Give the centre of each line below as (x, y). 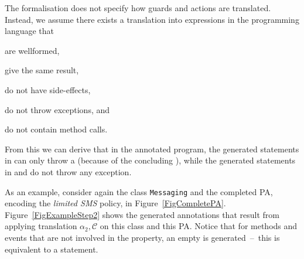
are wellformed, (32, 50)
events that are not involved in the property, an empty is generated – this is (142, 237)
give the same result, (42, 70)
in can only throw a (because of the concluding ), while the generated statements (150, 160)
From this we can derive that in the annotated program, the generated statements (152, 149)
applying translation (41, 226)
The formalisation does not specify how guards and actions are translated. (138, 8)
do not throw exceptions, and (57, 109)
